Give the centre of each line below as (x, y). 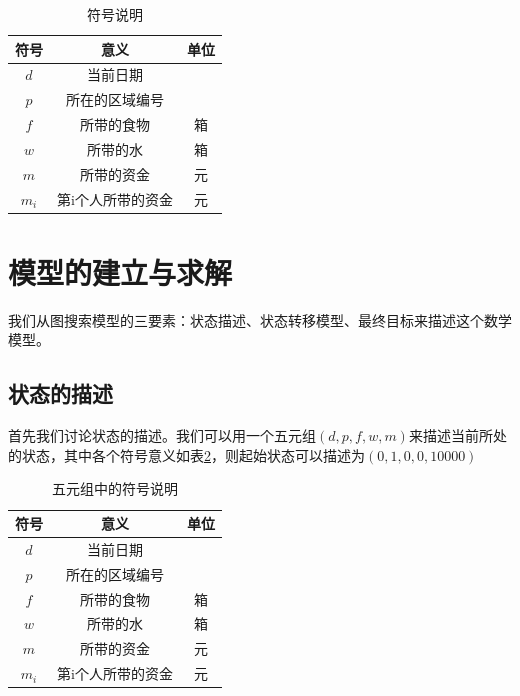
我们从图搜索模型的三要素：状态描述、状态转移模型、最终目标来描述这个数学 (260, 319)
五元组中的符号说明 (114, 488)
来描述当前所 (450, 435)
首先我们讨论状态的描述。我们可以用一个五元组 (162, 435)
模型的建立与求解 (120, 271)
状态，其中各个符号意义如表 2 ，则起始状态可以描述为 (193, 454)
